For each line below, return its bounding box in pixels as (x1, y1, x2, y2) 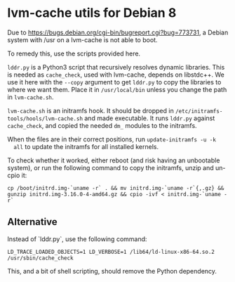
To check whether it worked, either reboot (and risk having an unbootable (7, 156, 220, 165)
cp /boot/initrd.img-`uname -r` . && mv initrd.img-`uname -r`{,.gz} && (7, 184, 224, 191)
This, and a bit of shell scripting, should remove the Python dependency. (7, 267, 217, 275)
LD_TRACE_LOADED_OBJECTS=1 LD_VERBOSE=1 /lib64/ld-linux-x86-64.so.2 (7, 248, 215, 255)
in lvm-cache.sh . (7, 93, 54, 101)
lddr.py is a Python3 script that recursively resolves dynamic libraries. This (7, 63, 225, 71)
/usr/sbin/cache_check (7, 255, 74, 262)
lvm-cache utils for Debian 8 (7, 5, 177, 21)
